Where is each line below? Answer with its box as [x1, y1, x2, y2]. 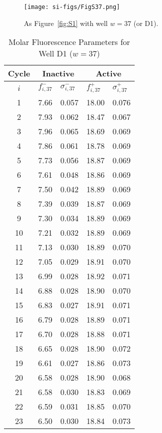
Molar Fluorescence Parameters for [8, 36, 130, 48]
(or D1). [133, 17, 159, 28]
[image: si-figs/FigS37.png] [24, 3, 120, 10]
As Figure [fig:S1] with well [24, 17, 108, 28]
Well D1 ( [38, 47, 73, 59]
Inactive [42, 67, 75, 79]
